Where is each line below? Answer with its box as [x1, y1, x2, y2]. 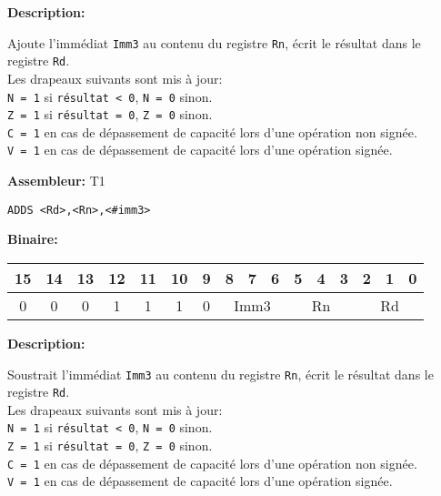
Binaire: [7, 229, 58, 248]
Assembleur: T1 [7, 171, 105, 190]
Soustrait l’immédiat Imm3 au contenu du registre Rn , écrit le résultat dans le [7, 364, 434, 383]
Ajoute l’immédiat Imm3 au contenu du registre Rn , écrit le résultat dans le [7, 33, 421, 52]
